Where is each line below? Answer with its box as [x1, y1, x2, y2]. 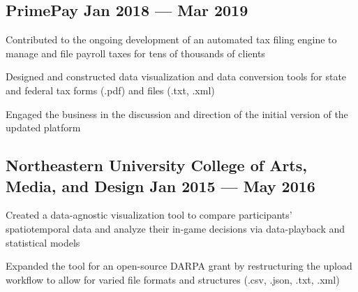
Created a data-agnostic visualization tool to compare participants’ [6, 207, 292, 222]
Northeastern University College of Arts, [6, 154, 307, 176]
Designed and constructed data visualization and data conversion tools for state [6, 69, 347, 84]
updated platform [6, 120, 81, 135]
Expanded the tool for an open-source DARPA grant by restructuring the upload [6, 258, 352, 273]
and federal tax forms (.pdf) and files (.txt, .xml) [6, 82, 215, 97]
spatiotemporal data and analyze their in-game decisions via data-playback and [6, 221, 345, 235]
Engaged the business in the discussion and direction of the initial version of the [6, 106, 348, 121]
